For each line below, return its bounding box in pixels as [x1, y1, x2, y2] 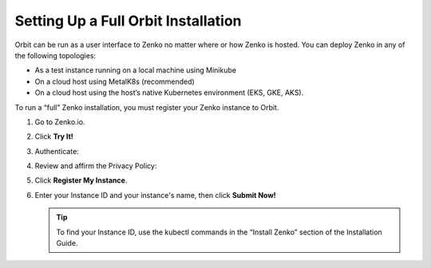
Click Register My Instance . [34, 175, 128, 185]
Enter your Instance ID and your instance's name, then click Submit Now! [34, 190, 277, 199]
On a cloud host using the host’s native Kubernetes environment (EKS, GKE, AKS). [34, 88, 304, 97]
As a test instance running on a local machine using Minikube [34, 65, 237, 75]
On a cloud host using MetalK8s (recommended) [34, 77, 195, 86]
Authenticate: [34, 146, 79, 156]
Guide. [56, 238, 78, 248]
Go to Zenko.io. [34, 116, 85, 127]
